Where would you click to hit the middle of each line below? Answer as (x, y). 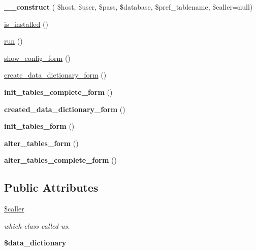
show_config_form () (37, 58)
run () (13, 41)
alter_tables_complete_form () (60, 160)
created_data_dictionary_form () (65, 109)
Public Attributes (51, 187)
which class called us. (37, 225)
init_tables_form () (39, 126)
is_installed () (26, 24)
